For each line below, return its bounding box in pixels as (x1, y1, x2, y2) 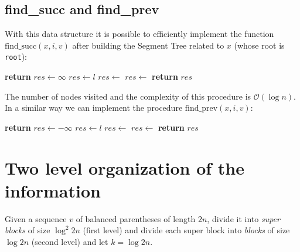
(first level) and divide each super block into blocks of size (83, 224, 290, 236)
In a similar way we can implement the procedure (5, 101, 183, 114)
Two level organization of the (5, 155, 244, 179)
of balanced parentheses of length (76, 212, 196, 224)
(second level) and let (31, 235, 108, 247)
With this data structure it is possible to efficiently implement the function (5, 28, 274, 40)
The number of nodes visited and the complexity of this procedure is (5, 90, 251, 102)
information (5, 178, 101, 202)
